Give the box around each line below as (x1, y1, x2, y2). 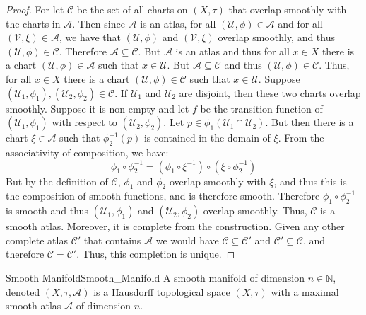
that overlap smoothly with (228, 2, 347, 16)
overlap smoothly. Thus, (203, 203, 307, 218)
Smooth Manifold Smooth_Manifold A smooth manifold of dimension (6, 270, 305, 285)
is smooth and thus (6, 203, 88, 218)
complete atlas (6, 232, 68, 247)
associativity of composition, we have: (6, 144, 169, 159)
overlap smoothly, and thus (218, 30, 335, 45)
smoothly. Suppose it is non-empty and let (6, 101, 189, 115)
